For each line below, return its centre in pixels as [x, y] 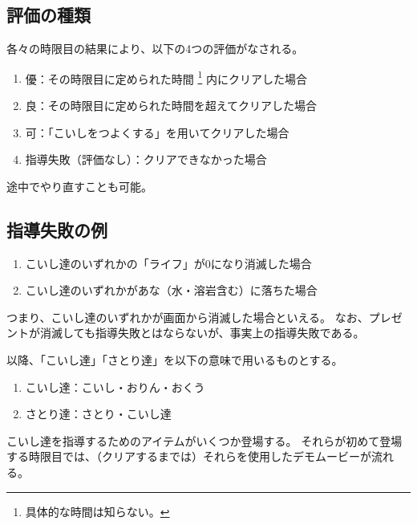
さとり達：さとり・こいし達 [98, 414]
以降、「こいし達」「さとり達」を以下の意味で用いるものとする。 [175, 360]
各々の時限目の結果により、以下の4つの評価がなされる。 [155, 49]
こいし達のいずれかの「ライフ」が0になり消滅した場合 [168, 263]
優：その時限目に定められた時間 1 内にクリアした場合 [166, 77]
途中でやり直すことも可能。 [79, 186]
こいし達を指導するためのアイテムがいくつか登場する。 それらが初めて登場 [204, 440]
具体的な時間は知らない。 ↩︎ [97, 511]
